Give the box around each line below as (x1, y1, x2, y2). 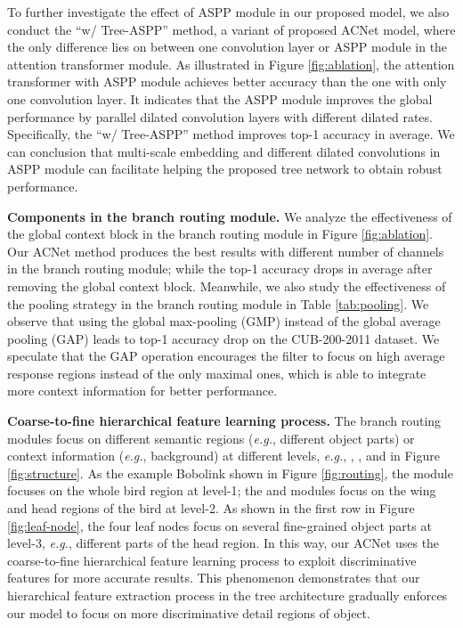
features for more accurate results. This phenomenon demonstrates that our (7, 568, 420, 587)
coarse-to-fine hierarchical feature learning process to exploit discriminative (7, 551, 417, 569)
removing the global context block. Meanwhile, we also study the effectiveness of (7, 276, 446, 295)
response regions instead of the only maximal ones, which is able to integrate (7, 363, 426, 382)
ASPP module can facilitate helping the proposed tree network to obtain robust (7, 159, 443, 178)
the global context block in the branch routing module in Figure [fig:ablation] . (7, 224, 433, 243)
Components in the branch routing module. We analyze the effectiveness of (7, 207, 452, 225)
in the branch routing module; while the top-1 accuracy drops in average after (7, 259, 433, 278)
